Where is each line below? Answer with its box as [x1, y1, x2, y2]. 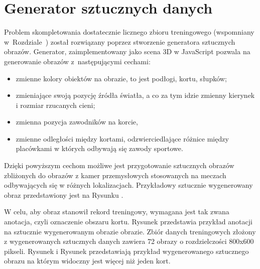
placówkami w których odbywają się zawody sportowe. [16, 143, 183, 154]
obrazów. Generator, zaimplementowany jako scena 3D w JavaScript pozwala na [4, 46, 250, 57]
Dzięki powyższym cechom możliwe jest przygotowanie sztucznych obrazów [4, 160, 234, 171]
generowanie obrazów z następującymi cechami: [4, 56, 151, 66]
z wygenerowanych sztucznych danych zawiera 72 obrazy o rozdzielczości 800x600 [4, 236, 254, 246]
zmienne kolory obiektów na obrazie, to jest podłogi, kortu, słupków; [16, 73, 227, 83]
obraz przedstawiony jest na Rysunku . [4, 189, 123, 200]
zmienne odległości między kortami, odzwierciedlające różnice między [16, 133, 229, 144]
